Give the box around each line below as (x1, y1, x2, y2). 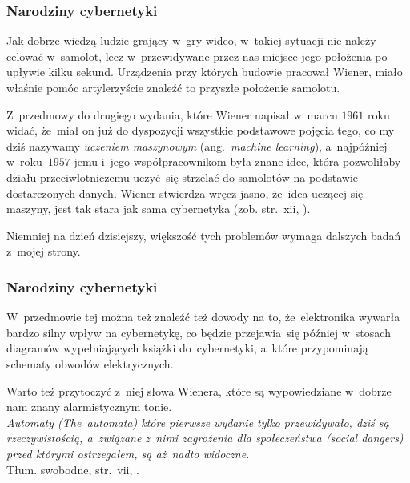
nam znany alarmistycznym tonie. (6, 398, 172, 415)
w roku (6, 153, 42, 170)
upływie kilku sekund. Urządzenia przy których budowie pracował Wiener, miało (6, 63, 403, 80)
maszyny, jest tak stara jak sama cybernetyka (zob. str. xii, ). (6, 200, 311, 217)
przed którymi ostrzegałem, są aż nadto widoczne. (6, 445, 250, 461)
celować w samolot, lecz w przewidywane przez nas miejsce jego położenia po (6, 47, 388, 64)
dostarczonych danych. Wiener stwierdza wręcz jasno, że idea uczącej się (6, 184, 364, 201)
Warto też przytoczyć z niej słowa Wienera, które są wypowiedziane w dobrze (6, 382, 392, 399)
